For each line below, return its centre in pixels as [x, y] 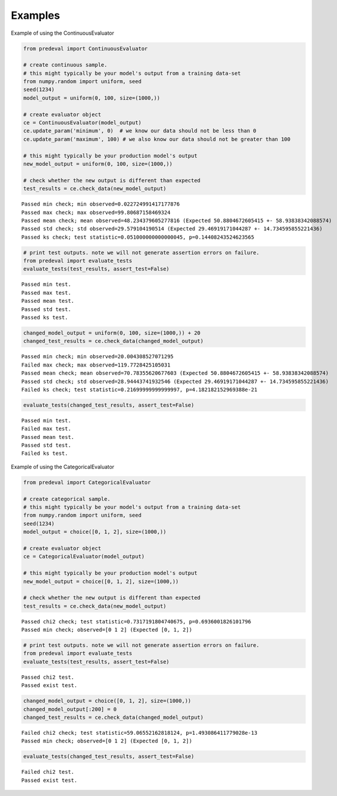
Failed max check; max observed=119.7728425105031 [96, 365]
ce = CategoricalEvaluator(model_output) [84, 556]
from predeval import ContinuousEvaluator [85, 48]
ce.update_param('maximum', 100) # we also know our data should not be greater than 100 [157, 139]
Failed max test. [46, 429]
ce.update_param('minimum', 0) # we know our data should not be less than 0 [140, 131]
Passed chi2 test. [48, 677]
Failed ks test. [45, 453]
